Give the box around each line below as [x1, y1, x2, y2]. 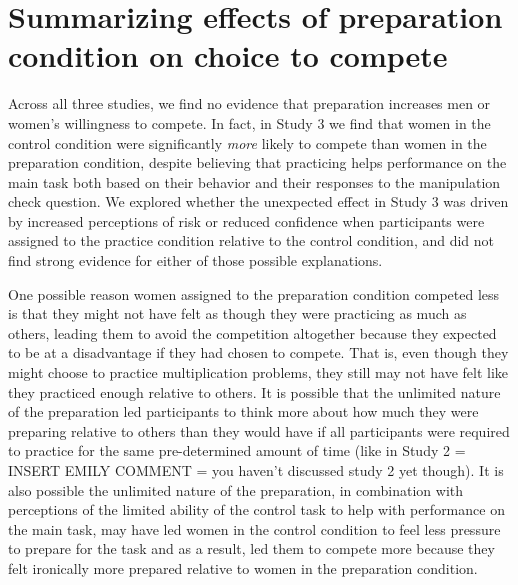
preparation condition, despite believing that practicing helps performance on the [8, 152, 507, 173]
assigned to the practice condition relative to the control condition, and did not [8, 230, 495, 251]
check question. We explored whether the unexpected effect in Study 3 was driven [8, 191, 509, 212]
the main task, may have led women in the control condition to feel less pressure [8, 518, 501, 539]
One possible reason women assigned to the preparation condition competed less [8, 283, 500, 304]
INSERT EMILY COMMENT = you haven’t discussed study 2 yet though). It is [8, 460, 504, 480]
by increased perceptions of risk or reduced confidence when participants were [8, 210, 485, 231]
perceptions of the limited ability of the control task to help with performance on [8, 499, 505, 520]
